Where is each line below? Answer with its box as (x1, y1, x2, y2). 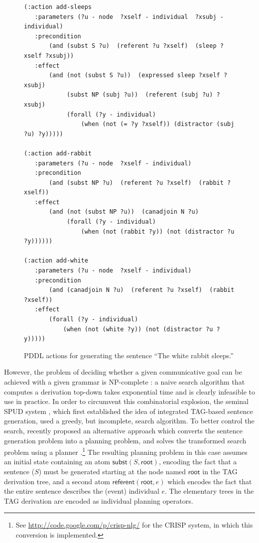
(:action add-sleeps (24, 3, 92, 10)
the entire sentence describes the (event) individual (4, 486, 159, 496)
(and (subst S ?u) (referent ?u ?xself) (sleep (49, 42, 217, 50)
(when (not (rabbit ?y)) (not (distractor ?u (81, 228, 235, 235)
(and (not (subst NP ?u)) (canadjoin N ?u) (49, 208, 199, 216)
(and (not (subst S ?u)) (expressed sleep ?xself (49, 72, 220, 79)
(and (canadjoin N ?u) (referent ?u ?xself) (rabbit (49, 286, 235, 294)
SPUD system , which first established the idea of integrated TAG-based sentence (4, 406, 253, 416)
